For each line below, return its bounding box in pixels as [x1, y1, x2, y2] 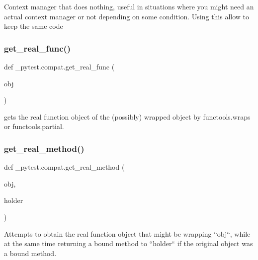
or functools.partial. [4, 121, 64, 131]
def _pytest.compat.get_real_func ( [4, 62, 115, 71]
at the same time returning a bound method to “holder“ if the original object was [4, 238, 253, 249]
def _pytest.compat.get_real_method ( [4, 162, 125, 172]
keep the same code [4, 21, 63, 31]
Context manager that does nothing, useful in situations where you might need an [4, 1, 254, 11]
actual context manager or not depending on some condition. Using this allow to [4, 11, 250, 21]
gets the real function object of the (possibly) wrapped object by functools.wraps [4, 111, 251, 122]
